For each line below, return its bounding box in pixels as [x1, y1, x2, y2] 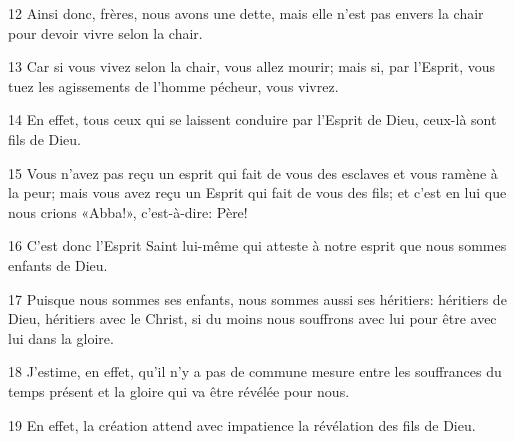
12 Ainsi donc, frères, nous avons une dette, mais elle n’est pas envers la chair [8, 3, 484, 23]
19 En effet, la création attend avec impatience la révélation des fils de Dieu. [8, 414, 476, 435]
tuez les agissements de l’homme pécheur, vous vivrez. [8, 75, 339, 96]
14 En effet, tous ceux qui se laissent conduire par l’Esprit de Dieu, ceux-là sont [8, 109, 497, 130]
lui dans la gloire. [8, 327, 114, 348]
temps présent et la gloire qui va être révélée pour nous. [8, 380, 350, 401]
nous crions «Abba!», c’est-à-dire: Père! [8, 201, 248, 222]
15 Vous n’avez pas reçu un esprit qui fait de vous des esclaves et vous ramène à [8, 162, 498, 183]
